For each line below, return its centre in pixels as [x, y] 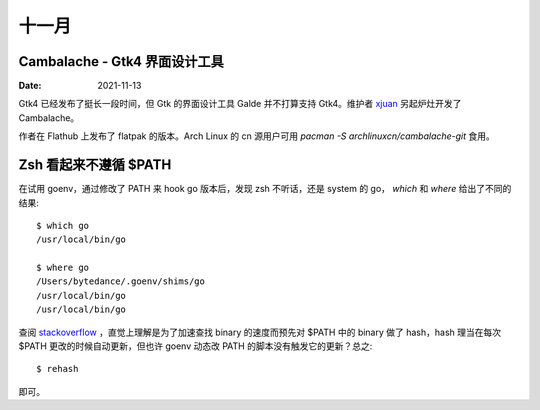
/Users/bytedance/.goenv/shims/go [120, 281]
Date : [30, 86]
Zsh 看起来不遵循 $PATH [95, 165]
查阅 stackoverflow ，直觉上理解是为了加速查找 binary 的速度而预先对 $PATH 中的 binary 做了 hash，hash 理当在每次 [260, 332]
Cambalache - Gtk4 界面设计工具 [121, 61]
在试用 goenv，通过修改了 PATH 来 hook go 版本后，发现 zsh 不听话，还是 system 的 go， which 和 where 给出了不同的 [265, 189]
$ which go [63, 225]
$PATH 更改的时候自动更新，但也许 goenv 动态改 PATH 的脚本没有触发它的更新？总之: [195, 346]
